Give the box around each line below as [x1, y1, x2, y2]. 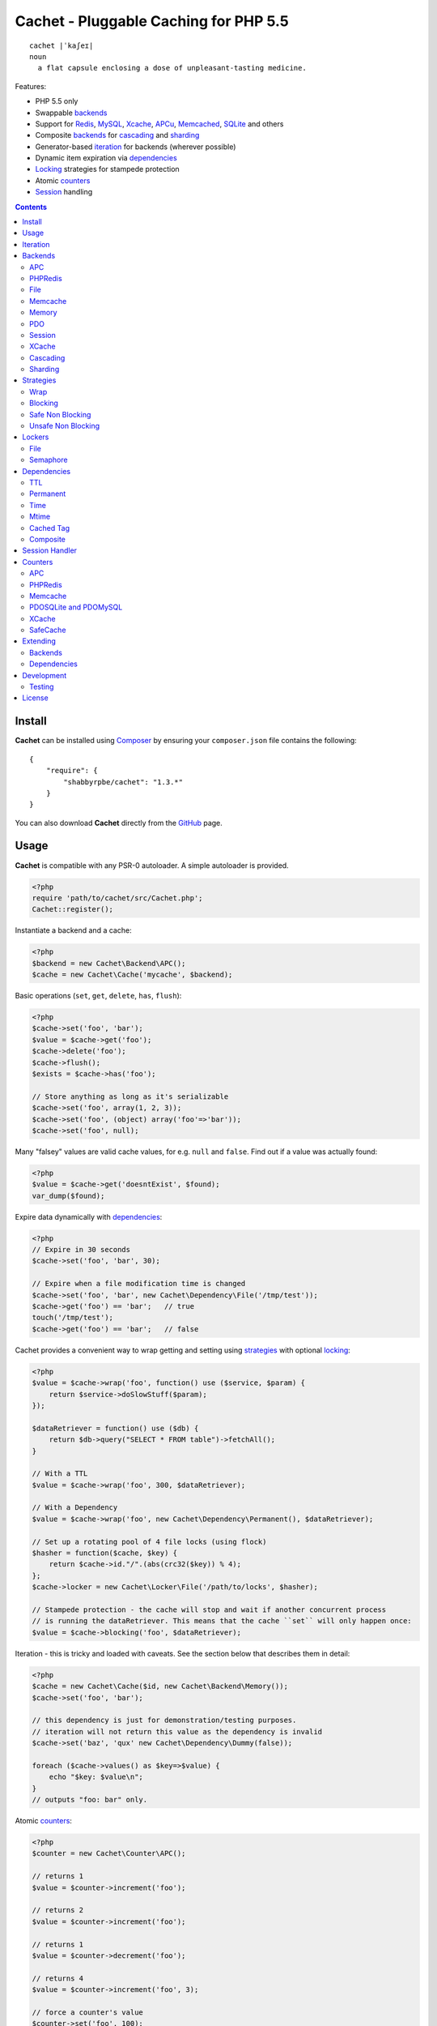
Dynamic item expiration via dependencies [35, 153, 177, 163]
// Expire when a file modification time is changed [32, 1279, 246, 1289]
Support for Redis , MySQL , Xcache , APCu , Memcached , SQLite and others [35, 118, 284, 129]
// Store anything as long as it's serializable [32, 1092, 229, 1101]
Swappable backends [35, 108, 108, 118]
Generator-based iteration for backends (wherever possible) [35, 142, 236, 152]
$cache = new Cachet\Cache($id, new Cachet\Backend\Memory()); [32, 1682, 289, 1691]
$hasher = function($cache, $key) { [32, 1549, 178, 1558]
